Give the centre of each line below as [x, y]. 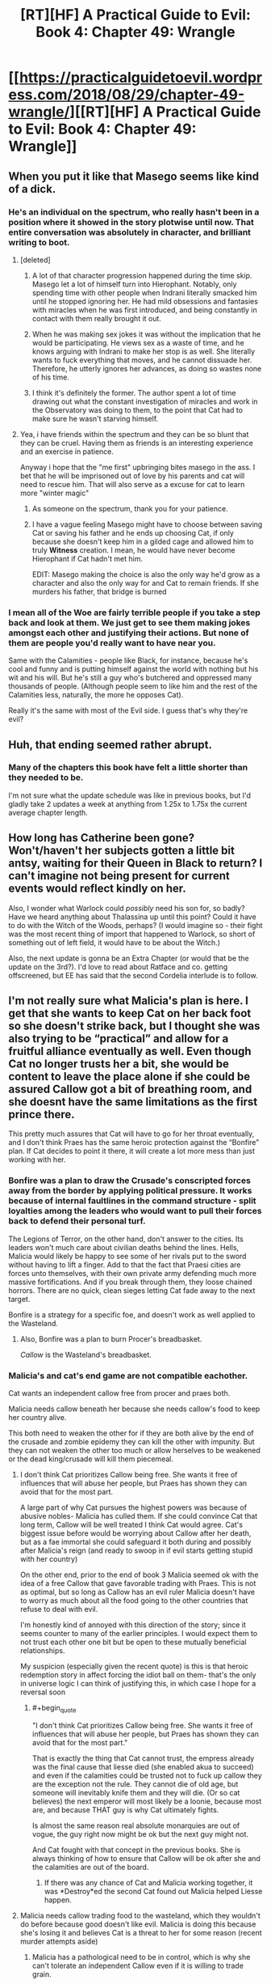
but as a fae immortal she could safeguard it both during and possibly [135, 1542]
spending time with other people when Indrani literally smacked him [144, 292]
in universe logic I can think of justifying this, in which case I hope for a [138, 1684]
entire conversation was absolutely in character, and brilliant [130, 232]
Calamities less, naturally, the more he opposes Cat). [96, 695]
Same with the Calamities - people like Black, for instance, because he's [128, 660]
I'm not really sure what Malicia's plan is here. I [128, 1001]
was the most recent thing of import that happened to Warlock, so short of [132, 934]
